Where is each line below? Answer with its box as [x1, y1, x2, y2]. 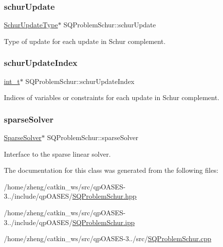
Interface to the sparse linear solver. [4, 148, 111, 159]
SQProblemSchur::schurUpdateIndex [25, 76, 135, 86]
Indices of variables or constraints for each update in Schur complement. [4, 92, 220, 103]
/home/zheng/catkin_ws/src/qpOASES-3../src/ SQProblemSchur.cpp [4, 233, 211, 244]
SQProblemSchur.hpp [72, 191, 137, 201]
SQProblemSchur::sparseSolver [47, 132, 139, 143]
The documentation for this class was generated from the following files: [4, 165, 219, 175]
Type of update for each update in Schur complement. [4, 36, 166, 46]
